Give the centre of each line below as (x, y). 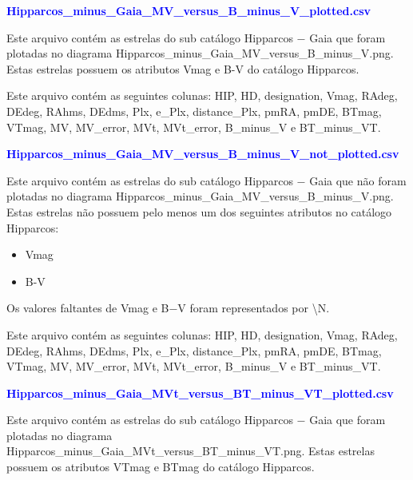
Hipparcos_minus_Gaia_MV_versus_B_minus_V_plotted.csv (189, 10)
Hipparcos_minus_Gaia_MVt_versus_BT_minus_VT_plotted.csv (200, 393)
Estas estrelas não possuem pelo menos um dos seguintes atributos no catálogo (199, 211)
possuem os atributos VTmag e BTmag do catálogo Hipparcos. (161, 467)
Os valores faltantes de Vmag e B (88, 308)
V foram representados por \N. (254, 308)
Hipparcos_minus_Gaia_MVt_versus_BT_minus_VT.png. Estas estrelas (191, 451)
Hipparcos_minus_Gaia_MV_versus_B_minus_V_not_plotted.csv (203, 154)
